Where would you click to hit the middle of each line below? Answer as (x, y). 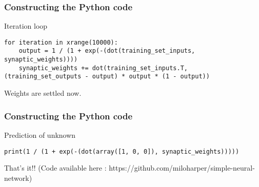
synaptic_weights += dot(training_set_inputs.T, (103, 68)
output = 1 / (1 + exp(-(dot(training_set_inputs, (107, 51)
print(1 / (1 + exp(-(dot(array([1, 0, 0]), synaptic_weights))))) (122, 151)
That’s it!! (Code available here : (55, 168)
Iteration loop (26, 26)
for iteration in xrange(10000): (61, 42)
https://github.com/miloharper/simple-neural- (182, 168)
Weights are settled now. (43, 93)
